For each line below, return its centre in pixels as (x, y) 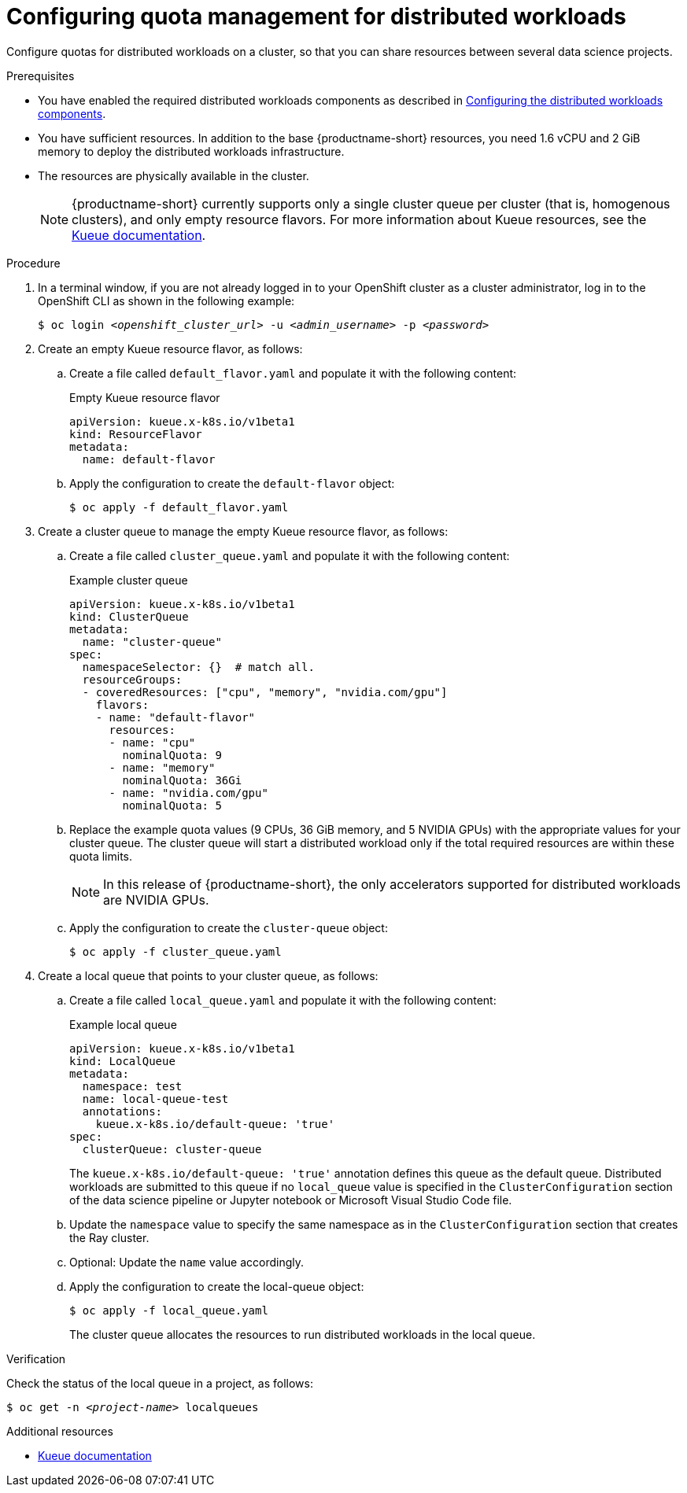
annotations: (122, 1111)
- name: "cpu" (152, 742)
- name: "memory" (162, 767)
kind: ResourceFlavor (136, 434)
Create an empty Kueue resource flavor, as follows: (170, 348)
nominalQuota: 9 (172, 755)
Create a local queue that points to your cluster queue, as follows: (208, 975)
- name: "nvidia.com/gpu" (188, 793)
